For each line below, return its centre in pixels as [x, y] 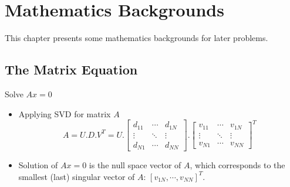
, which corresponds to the [237, 165]
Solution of [38, 165]
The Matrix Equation [71, 69]
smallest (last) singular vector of [77, 176]
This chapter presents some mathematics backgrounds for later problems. [136, 38]
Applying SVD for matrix [65, 113]
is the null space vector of [135, 165]
